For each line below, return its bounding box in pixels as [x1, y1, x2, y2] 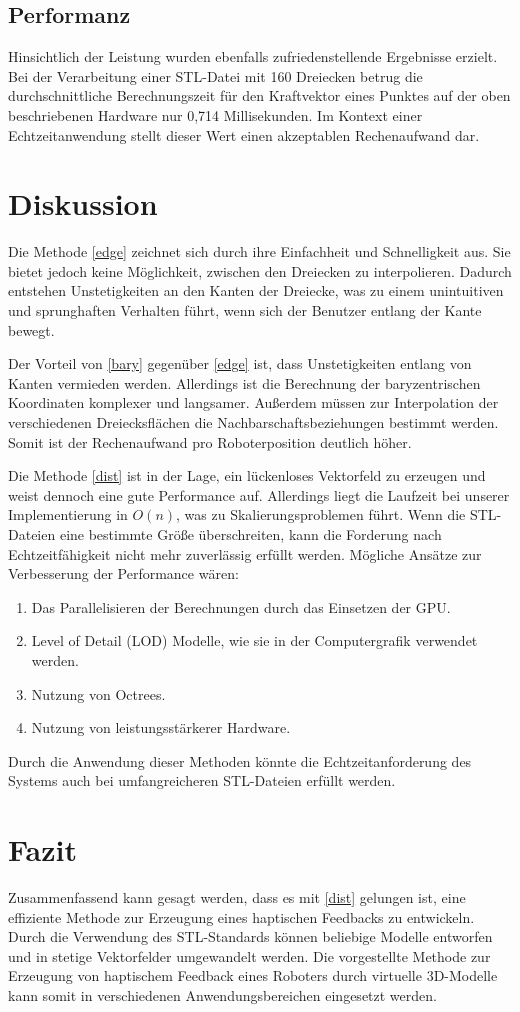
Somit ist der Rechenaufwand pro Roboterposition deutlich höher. [8, 431, 412, 452]
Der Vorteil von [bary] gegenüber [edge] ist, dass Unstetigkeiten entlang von [8, 353, 472, 374]
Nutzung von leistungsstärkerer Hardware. [31, 717, 291, 738]
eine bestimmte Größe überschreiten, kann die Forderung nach [59, 524, 442, 545]
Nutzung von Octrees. [31, 683, 166, 704]
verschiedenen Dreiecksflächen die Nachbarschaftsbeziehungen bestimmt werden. [8, 412, 499, 433]
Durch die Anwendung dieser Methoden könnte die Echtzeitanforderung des [8, 750, 472, 771]
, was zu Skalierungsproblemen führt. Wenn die [176, 504, 466, 525]
